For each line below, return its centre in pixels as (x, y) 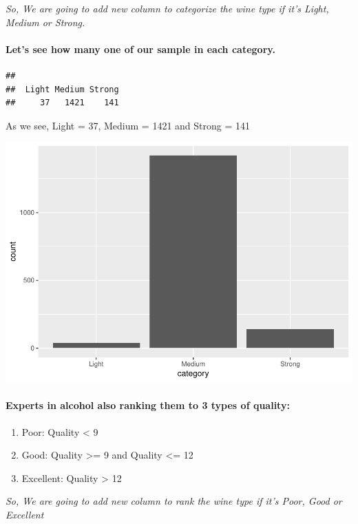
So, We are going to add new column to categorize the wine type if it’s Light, (167, 8)
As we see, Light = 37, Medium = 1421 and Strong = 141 (128, 125)
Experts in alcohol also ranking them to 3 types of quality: (148, 405)
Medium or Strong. (45, 22)
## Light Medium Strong (62, 89)
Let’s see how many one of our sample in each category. (140, 49)
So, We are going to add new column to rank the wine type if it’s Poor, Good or (174, 501)
